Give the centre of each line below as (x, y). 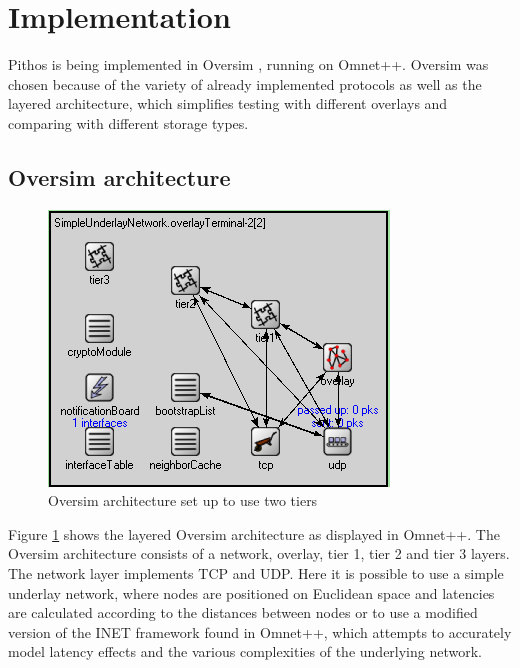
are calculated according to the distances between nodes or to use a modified (243, 612)
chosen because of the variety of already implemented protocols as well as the (245, 83)
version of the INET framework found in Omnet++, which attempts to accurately (260, 631)
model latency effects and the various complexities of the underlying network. (245, 651)
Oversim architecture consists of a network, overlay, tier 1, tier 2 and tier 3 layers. (259, 553)
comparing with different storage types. (128, 122)
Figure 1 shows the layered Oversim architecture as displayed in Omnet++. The (254, 533)
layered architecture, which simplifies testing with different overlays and (228, 103)
